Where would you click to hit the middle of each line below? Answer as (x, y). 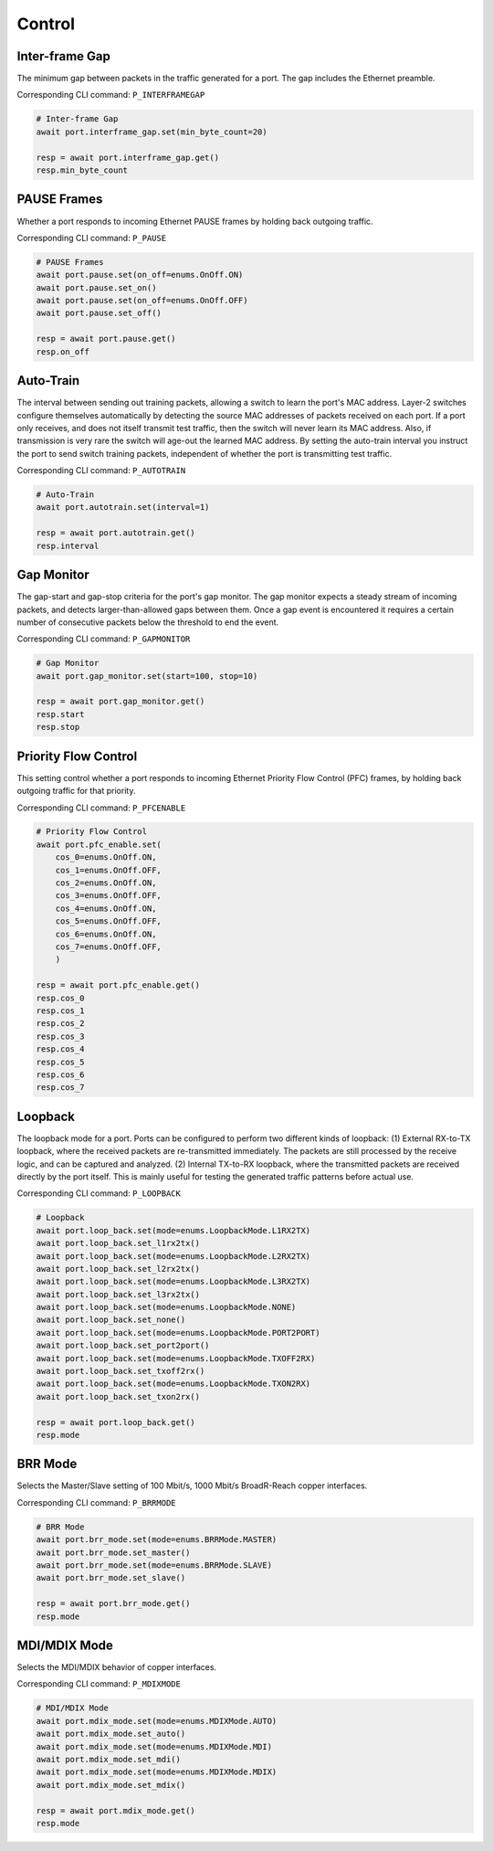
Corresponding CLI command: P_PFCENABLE (101, 808)
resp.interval (68, 545)
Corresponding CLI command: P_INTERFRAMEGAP (111, 95)
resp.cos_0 (60, 998)
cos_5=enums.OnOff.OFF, (108, 921)
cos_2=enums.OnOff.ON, (106, 883)
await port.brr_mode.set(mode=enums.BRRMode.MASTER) (157, 1540)
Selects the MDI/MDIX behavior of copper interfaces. (117, 1667)
